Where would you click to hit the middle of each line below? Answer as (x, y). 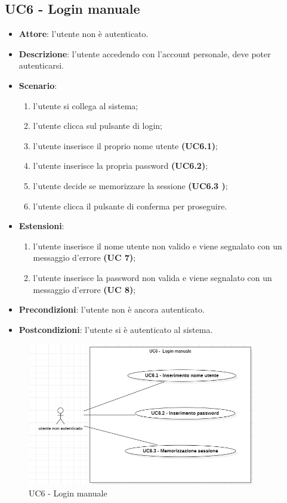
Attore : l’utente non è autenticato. (84, 34)
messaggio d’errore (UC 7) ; (84, 257)
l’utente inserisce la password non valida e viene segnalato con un (152, 277)
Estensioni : (41, 226)
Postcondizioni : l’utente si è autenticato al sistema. (116, 329)
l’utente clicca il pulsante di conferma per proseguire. (130, 206)
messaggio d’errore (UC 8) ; (84, 289)
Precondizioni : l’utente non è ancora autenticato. (112, 309)
